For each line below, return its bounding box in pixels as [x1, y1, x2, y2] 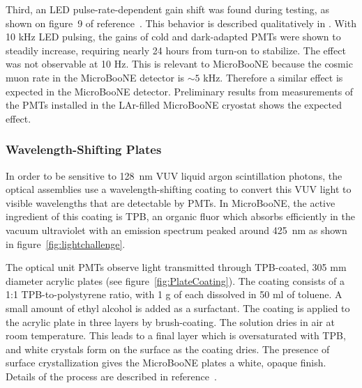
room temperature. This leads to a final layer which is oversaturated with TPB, [6, 328, 346, 343]
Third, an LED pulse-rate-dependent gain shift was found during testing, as [6, 2, 329, 16]
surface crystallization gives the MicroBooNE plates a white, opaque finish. [6, 355, 326, 370]
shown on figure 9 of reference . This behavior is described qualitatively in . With [6, 15, 356, 30]
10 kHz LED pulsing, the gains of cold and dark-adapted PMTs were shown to [6, 29, 341, 44]
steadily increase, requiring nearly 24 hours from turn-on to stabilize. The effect [6, 42, 346, 57]
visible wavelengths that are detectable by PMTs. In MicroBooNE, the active [6, 195, 335, 210]
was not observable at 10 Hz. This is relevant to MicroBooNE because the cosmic [6, 56, 353, 71]
